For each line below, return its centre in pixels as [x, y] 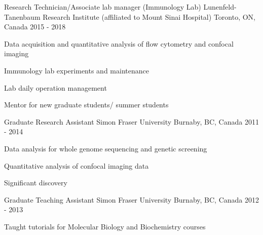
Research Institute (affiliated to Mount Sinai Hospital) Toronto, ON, [149, 16]
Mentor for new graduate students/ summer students [86, 105]
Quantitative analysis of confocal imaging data [77, 165]
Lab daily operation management [55, 87]
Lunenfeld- [220, 7]
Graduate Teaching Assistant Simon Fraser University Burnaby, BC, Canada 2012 [131, 199]
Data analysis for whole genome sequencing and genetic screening [106, 148]
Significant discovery [36, 183]
